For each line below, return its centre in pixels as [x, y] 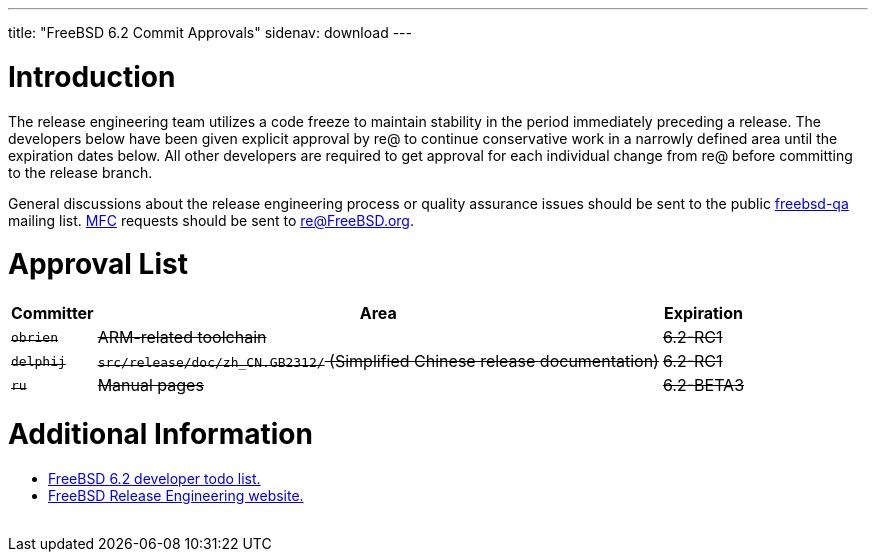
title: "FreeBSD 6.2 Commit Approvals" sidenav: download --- [210, 32]
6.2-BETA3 [703, 385]
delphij [38, 361]
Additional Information [160, 433]
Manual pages [150, 385]
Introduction [92, 76]
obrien [34, 337]
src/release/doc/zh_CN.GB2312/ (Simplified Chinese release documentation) [378, 361]
